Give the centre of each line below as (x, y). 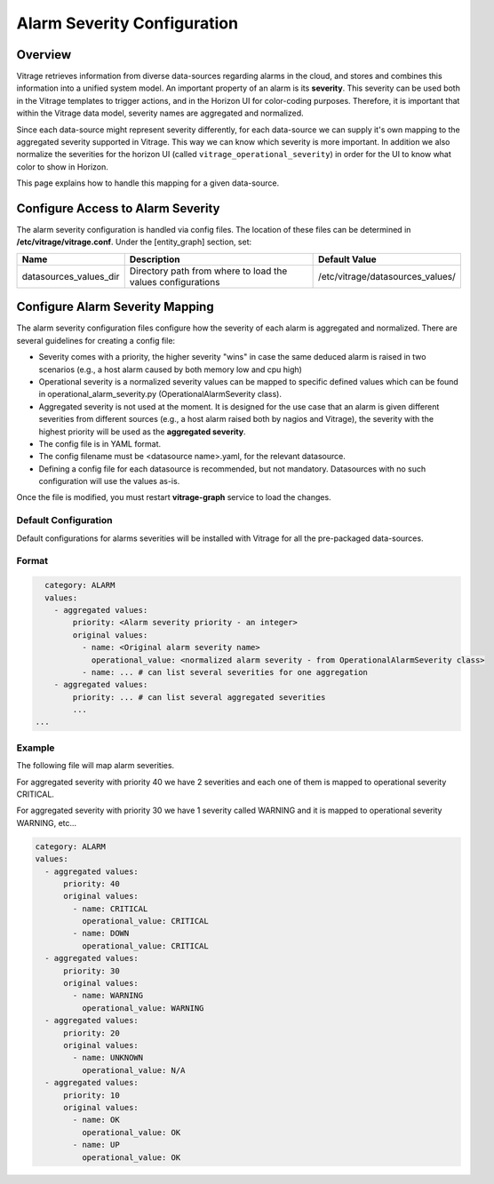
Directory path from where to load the (208, 271)
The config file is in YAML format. (100, 443)
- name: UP (96, 1145)
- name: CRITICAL (110, 909)
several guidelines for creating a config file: (96, 340)
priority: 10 (92, 1095)
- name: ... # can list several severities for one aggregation (225, 672)
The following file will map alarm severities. (96, 766)
